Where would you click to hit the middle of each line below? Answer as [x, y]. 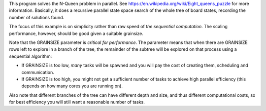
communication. [38, 72]
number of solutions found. [37, 17]
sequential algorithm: [31, 56]
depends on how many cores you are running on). [72, 86]
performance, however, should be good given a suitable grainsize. [76, 33]
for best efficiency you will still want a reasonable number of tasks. [77, 102]
